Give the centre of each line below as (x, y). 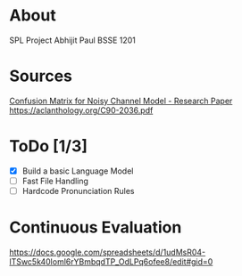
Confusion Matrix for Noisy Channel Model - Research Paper (121, 101)
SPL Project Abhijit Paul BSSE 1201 (73, 40)
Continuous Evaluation (96, 227)
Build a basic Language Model (78, 171)
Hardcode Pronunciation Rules (78, 191)
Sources (41, 76)
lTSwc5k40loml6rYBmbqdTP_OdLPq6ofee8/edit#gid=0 (111, 261)
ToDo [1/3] (48, 146)
